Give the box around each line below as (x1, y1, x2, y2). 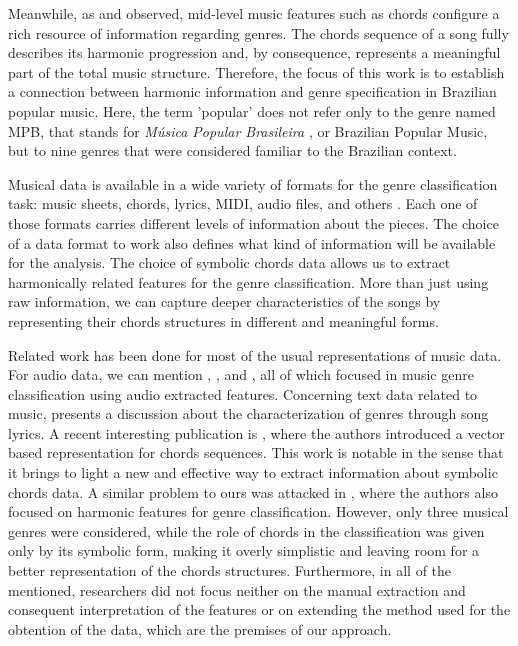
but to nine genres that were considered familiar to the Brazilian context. (8, 140, 457, 161)
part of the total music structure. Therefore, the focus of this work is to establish (8, 61, 505, 82)
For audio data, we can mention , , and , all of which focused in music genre (8, 364, 474, 385)
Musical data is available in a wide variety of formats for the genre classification (8, 173, 498, 194)
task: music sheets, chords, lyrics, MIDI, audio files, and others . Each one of (8, 193, 478, 214)
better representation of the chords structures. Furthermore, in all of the (8, 560, 452, 581)
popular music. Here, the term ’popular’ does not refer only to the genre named (8, 100, 496, 121)
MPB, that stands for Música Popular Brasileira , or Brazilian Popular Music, (8, 120, 488, 141)
